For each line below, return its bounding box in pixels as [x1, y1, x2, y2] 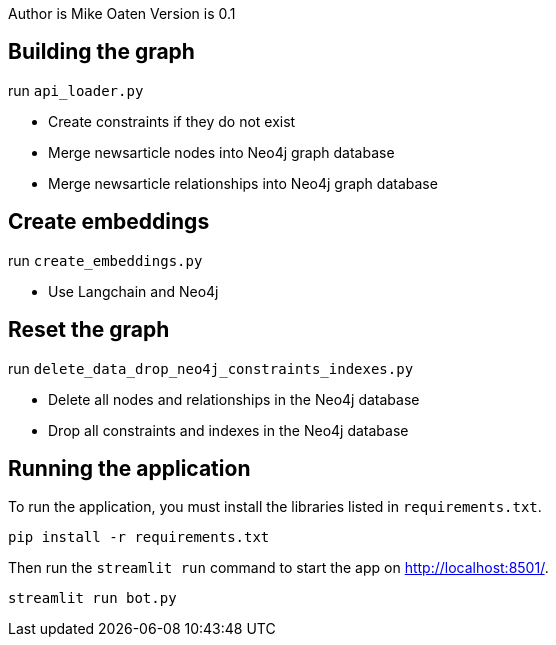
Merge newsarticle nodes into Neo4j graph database [48, 143, 395, 161]
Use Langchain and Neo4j [48, 282, 219, 300]
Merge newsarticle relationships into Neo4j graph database [48, 174, 438, 192]
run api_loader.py [8, 81, 144, 99]
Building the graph [8, 39, 195, 65]
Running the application [8, 455, 251, 481]
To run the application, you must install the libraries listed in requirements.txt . [8, 498, 542, 516]
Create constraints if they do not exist [48, 112, 296, 130]
